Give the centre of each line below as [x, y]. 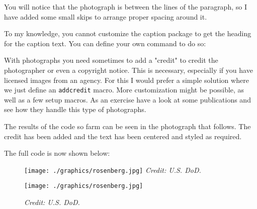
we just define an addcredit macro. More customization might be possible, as [124, 90]
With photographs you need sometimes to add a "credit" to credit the [111, 60]
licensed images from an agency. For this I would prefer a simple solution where [126, 80]
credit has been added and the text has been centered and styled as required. [123, 136]
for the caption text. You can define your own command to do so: [105, 43]
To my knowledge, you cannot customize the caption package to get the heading [128, 33]
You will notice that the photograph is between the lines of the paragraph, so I [125, 7]
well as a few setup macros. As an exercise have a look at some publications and [127, 99]
